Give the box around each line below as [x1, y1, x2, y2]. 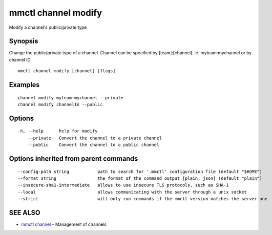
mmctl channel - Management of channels [21, 221, 107, 227]
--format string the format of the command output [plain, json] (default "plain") [18, 176, 262, 181]
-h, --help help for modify [18, 128, 98, 134]
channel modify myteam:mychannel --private [18, 95, 124, 100]
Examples [9, 81, 40, 89]
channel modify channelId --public [18, 102, 103, 107]
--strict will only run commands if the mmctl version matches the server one [18, 196, 268, 202]
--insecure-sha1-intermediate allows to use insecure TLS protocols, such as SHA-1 [18, 182, 229, 188]
